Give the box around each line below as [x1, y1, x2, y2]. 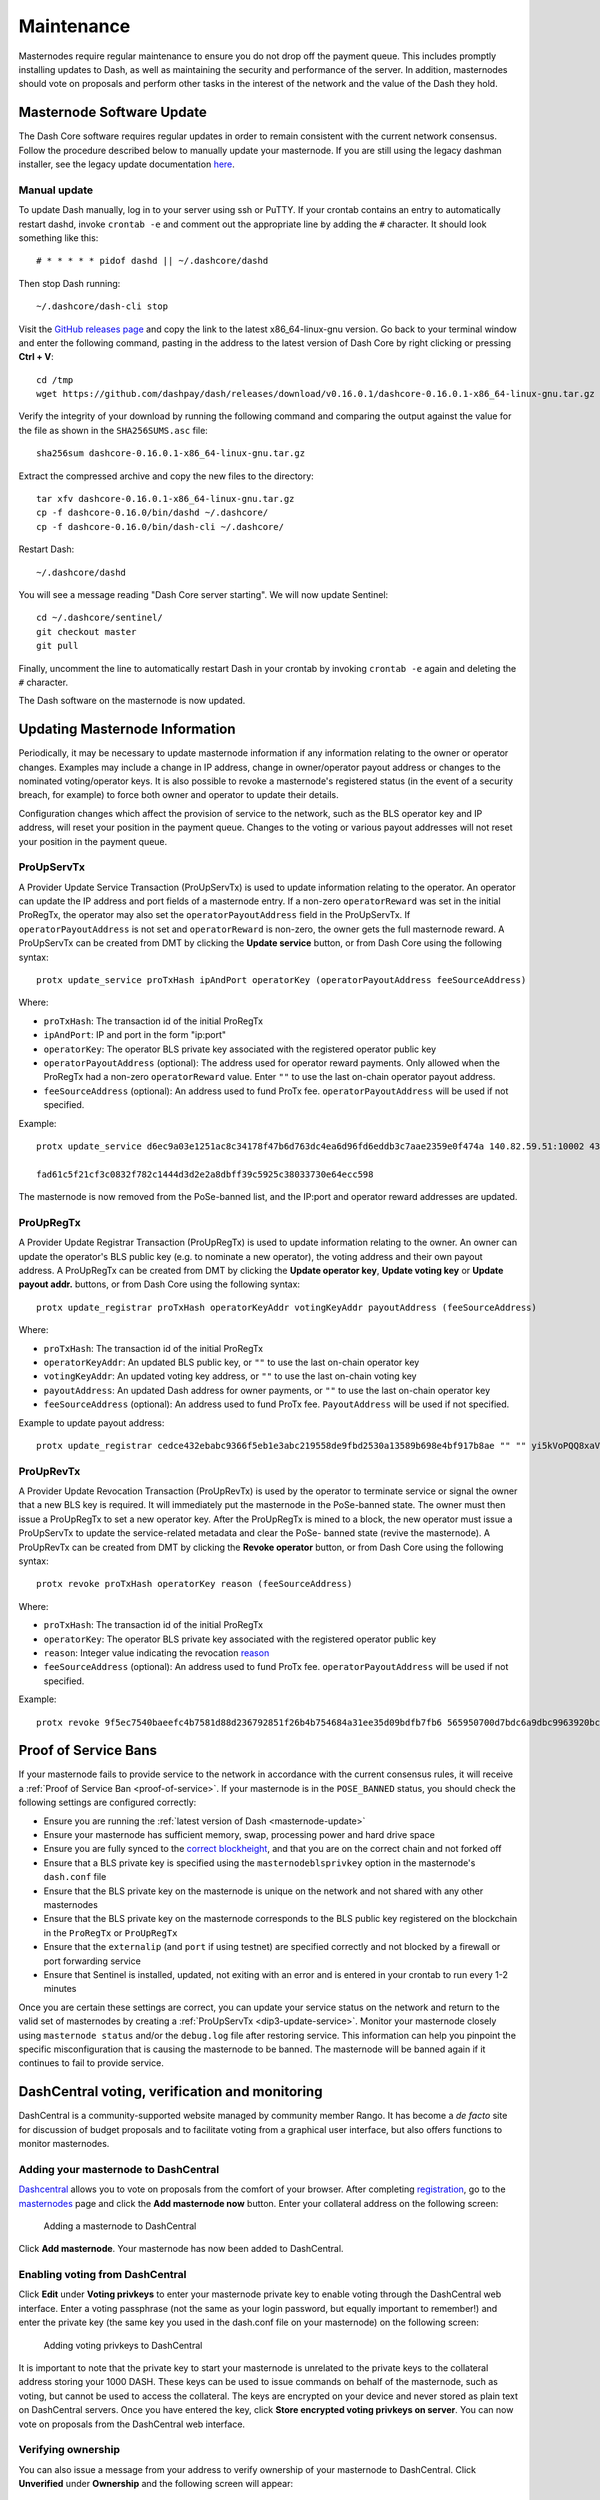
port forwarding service [43, 1955, 142, 1967]
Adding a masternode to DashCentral [43, 2220, 197, 2232]
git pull [36, 640, 79, 652]
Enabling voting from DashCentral [18, 2268, 187, 2282]
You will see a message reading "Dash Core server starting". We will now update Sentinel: [18, 588, 389, 600]
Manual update [18, 183, 94, 197]
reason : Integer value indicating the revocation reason [43, 1647, 270, 1659]
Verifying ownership [18, 2443, 120, 2457]
